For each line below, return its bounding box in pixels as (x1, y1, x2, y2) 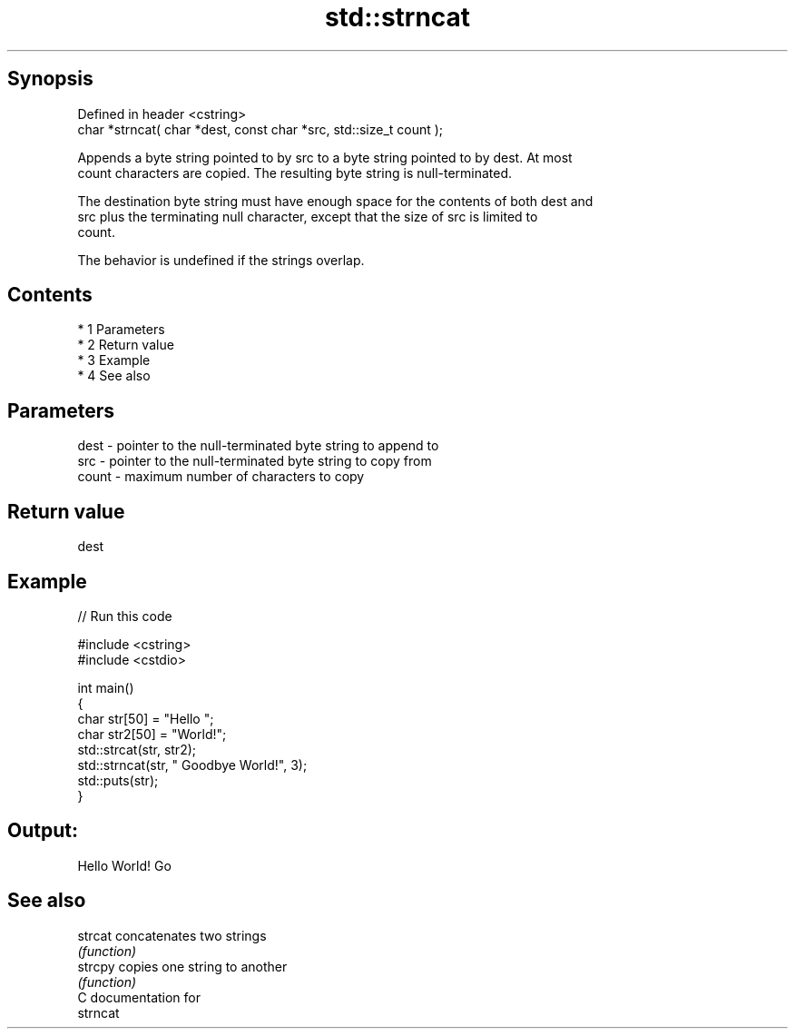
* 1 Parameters (77, 321, 165, 338)
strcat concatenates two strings (77, 927, 267, 943)
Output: (7, 819, 78, 843)
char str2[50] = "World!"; (77, 725, 227, 742)
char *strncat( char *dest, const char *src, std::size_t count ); (77, 121, 444, 137)
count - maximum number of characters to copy (77, 469, 365, 485)
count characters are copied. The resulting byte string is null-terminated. (77, 164, 513, 181)
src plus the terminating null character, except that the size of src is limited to (77, 208, 538, 224)
